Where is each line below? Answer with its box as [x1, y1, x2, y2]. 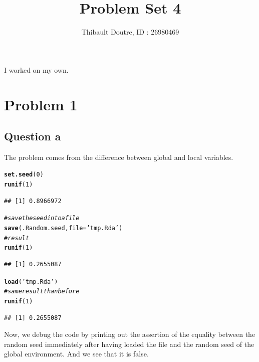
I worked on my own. [4, 64, 69, 75]
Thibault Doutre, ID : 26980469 [81, 27, 179, 37]
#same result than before [4, 288, 80, 295]
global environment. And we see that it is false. [4, 348, 149, 359]
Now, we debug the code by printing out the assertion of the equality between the [4, 329, 255, 339]
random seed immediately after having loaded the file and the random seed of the [4, 338, 254, 349]
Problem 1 [4, 94, 78, 114]
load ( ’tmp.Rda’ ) [4, 278, 58, 285]
